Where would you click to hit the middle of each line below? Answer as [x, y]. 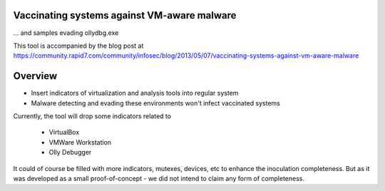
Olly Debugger [70, 153]
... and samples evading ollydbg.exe [66, 33]
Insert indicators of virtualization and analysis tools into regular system [135, 93]
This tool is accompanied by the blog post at [78, 46]
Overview [35, 76]
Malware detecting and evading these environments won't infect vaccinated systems [156, 103]
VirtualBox [64, 133]
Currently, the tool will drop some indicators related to [92, 116]
